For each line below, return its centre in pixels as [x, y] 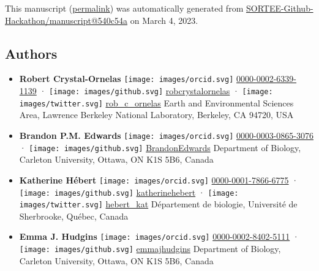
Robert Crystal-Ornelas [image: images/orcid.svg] [126, 79]
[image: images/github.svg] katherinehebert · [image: [129, 192]
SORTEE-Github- [280, 8]
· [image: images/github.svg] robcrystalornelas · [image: [156, 91]
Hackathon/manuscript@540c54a [66, 20]
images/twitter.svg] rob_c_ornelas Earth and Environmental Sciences [156, 102]
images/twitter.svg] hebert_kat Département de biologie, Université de [158, 204]
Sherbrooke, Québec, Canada [74, 216]
